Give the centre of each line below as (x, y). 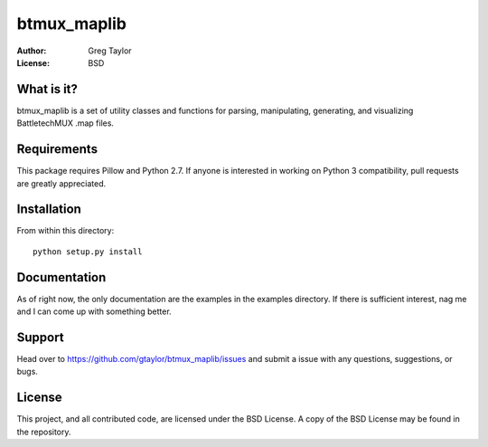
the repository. (44, 432)
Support (40, 337)
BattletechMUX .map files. (66, 123)
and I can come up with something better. (94, 311)
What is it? (47, 89)
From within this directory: (66, 231)
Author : (32, 51)
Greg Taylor (110, 51)
